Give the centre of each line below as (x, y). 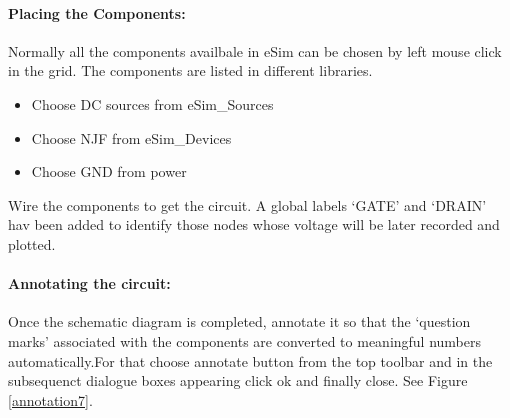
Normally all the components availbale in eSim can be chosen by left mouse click (255, 50)
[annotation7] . (50, 399)
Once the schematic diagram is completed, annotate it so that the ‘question (239, 321)
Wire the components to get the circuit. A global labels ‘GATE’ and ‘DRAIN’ (247, 204)
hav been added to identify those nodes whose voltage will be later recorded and (254, 224)
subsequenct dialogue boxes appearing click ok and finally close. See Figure (238, 380)
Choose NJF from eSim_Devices (131, 137)
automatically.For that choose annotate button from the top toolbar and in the (250, 360)
